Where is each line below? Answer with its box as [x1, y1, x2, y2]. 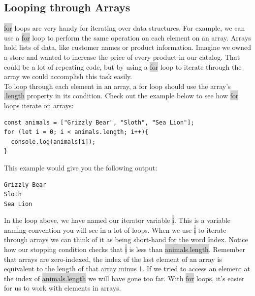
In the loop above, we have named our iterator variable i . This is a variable [4, 215, 231, 225]
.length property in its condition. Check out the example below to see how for [4, 90, 239, 101]
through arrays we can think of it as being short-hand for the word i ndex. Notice [4, 234, 248, 245]
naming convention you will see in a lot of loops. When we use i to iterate [4, 224, 226, 235]
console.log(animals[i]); [11, 138, 96, 145]
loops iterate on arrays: [4, 100, 74, 110]
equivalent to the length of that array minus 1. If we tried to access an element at [4, 263, 251, 274]
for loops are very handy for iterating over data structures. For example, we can [4, 23, 245, 33]
